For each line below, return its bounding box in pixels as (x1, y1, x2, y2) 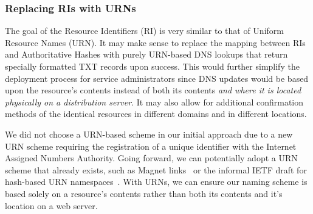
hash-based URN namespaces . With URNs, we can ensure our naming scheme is (5, 175, 308, 188)
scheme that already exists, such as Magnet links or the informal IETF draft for (5, 163, 307, 176)
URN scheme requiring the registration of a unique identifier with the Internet (5, 139, 297, 152)
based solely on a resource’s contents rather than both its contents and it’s (5, 187, 283, 199)
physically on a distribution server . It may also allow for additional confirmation (5, 95, 304, 108)
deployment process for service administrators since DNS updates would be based (5, 72, 309, 84)
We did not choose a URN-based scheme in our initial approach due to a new (5, 127, 293, 140)
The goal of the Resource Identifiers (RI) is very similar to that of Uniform (5, 24, 284, 37)
